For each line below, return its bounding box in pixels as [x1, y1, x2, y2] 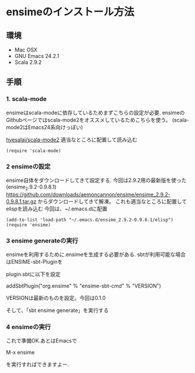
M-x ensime [6, 349, 35, 356]
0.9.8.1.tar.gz [6, 198, 37, 205]
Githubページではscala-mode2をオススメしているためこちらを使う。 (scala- [6, 116, 190, 123]
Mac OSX [14, 46, 38, 53]
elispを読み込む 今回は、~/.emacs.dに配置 [6, 205, 107, 212]
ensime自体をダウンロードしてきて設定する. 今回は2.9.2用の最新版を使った [6, 177, 187, 184]
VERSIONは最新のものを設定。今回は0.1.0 [6, 295, 106, 302]
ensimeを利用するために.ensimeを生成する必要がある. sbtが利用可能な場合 [6, 251, 186, 258]
